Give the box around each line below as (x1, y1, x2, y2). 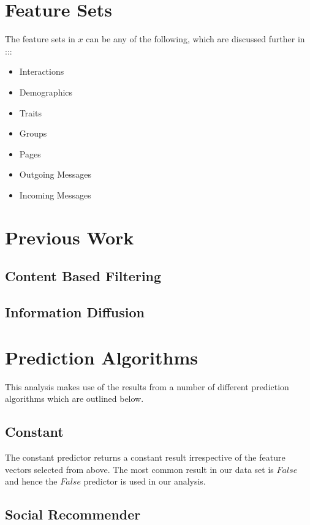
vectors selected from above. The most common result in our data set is (5, 463, 274, 475)
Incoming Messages (19, 188, 91, 201)
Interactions (19, 65, 64, 78)
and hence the (5, 475, 58, 488)
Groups (19, 127, 47, 140)
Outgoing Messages (19, 168, 92, 181)
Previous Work (5, 224, 134, 249)
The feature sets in (5, 32, 75, 45)
